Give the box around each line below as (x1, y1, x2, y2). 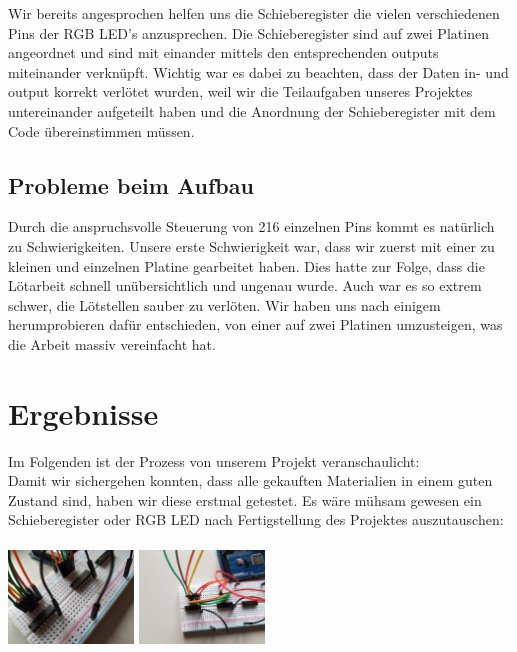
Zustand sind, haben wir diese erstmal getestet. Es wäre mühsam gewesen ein (8, 489, 482, 510)
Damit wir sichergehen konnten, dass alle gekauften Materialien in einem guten (8, 470, 493, 491)
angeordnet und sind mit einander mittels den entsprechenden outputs (8, 42, 439, 63)
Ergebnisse (8, 392, 159, 433)
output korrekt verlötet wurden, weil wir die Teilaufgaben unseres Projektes (8, 81, 473, 102)
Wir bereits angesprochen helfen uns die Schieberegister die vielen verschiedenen (8, 3, 500, 23)
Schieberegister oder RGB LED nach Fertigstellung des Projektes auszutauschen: (8, 509, 504, 530)
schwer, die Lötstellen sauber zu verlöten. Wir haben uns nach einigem (8, 294, 441, 315)
